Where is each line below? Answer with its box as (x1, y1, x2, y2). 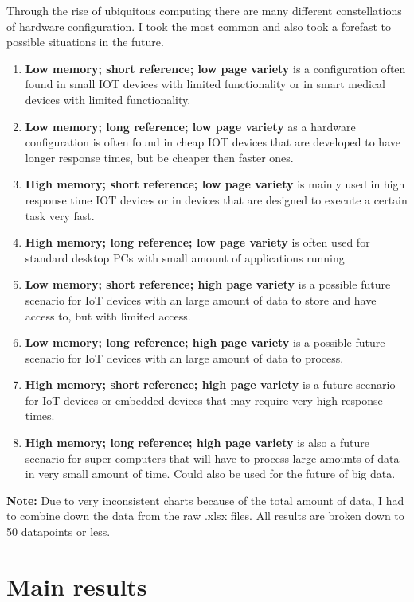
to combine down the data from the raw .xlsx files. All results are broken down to (6, 507, 404, 524)
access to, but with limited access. (25, 307, 191, 324)
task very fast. (25, 207, 95, 223)
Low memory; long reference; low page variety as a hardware (25, 118, 356, 134)
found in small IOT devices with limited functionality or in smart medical (25, 76, 386, 92)
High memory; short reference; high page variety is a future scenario (25, 376, 396, 393)
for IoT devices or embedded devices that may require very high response (25, 391, 383, 408)
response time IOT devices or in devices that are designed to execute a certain (25, 191, 408, 208)
